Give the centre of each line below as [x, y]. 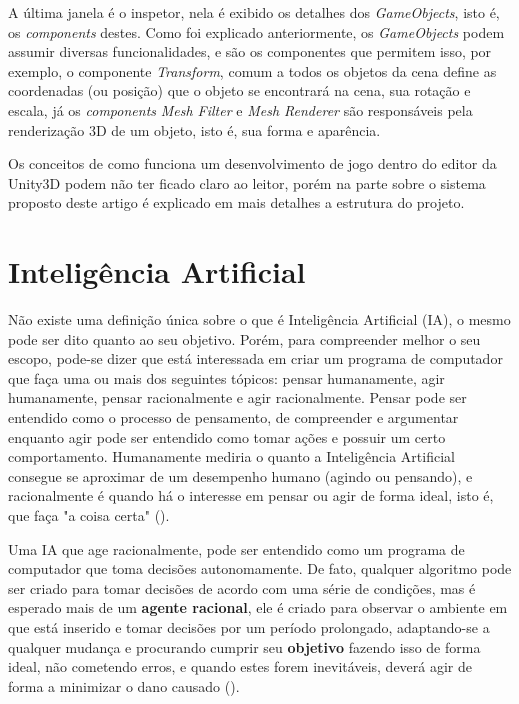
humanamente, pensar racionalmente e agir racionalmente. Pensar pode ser [237, 397]
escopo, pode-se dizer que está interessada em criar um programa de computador [255, 358]
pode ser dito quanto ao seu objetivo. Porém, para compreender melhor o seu [244, 338]
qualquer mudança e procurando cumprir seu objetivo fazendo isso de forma [244, 646]
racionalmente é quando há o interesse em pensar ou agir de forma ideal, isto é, [251, 495]
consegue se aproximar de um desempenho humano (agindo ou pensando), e [240, 475]
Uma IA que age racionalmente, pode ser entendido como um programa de [236, 548]
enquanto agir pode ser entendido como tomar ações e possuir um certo [227, 436]
